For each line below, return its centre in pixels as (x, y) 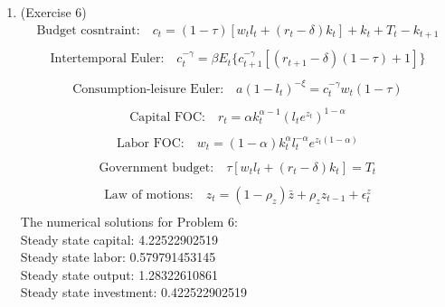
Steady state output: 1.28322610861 (119, 274)
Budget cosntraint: (88, 30)
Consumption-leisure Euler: (148, 89)
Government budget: (156, 167)
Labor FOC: (150, 143)
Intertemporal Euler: (107, 59)
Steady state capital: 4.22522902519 (119, 239)
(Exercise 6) (53, 12)
